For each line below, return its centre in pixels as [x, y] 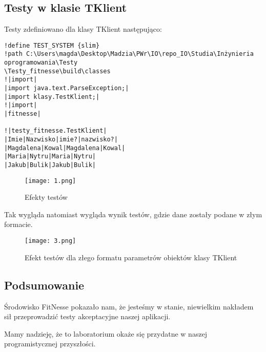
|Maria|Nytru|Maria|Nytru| [50, 157]
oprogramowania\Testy [41, 63]
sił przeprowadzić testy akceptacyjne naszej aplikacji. [87, 316]
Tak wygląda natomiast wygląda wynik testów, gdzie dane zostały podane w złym [133, 214]
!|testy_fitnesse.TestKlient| [56, 131]
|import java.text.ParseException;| [67, 88]
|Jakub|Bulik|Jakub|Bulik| [50, 165]
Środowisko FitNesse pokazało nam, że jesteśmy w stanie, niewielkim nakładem [129, 306]
